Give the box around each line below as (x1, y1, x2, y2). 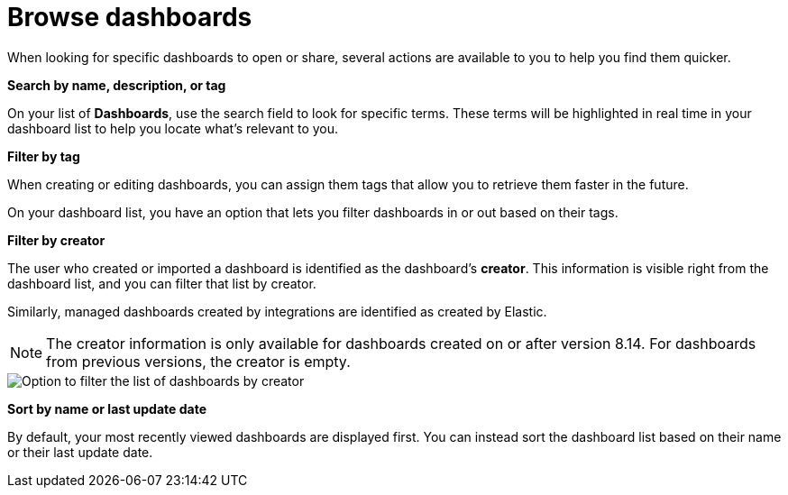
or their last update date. (7, 444, 153, 460)
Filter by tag (7, 148, 80, 164)
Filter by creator (7, 232, 105, 248)
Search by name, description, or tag (7, 77, 226, 93)
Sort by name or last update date (7, 400, 206, 417)
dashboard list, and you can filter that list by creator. (7, 275, 316, 291)
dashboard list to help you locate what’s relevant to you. (7, 120, 339, 136)
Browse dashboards (7, 2, 252, 32)
